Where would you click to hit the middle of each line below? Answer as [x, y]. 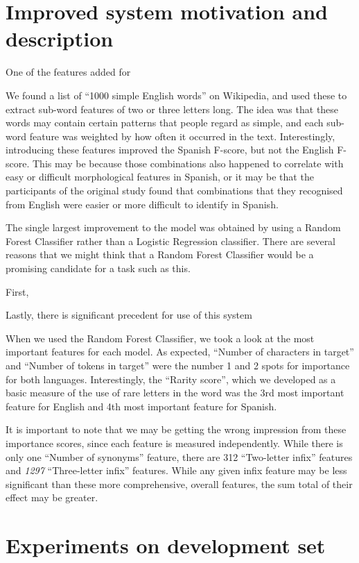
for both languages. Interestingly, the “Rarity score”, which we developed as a [171, 379]
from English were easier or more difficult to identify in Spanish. [142, 204]
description [60, 39]
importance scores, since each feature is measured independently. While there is [174, 443]
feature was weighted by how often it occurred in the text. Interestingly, [182, 136]
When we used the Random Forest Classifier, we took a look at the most [160, 338]
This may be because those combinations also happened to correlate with [188, 163]
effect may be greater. [52, 497]
